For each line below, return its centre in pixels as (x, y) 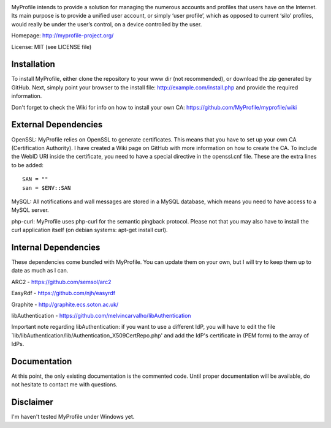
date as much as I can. (40, 271)
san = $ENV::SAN (47, 188)
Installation (33, 64)
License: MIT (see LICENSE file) (51, 47)
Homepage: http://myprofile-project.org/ (63, 36)
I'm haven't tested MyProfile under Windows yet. (73, 417)
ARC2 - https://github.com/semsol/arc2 (61, 282)
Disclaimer (32, 402)
